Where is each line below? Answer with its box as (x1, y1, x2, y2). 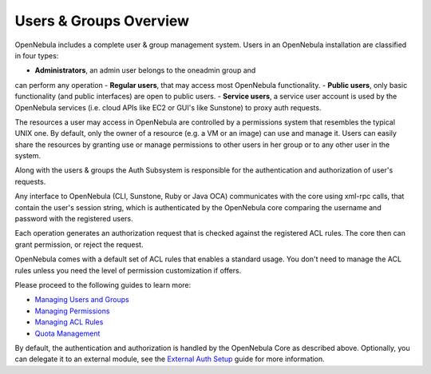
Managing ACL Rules (34, 317, 104, 327)
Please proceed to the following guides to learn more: (14, 280, 192, 289)
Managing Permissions (34, 306, 110, 316)
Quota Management (34, 328, 101, 338)
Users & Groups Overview (14, 12, 190, 30)
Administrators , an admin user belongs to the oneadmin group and (34, 66, 256, 75)
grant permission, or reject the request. (14, 240, 144, 249)
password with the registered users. (14, 214, 133, 224)
